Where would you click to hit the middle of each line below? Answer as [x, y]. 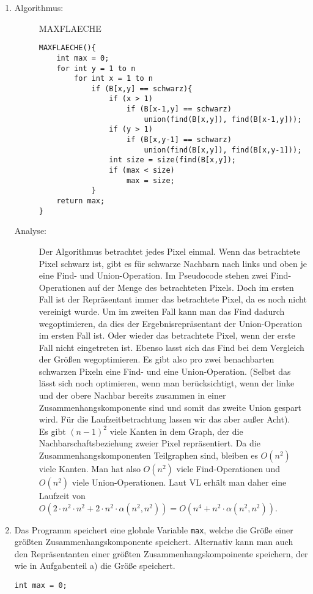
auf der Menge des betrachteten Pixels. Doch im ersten [191, 287]
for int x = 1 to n [113, 79]
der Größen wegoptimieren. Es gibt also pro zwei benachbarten [156, 359]
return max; [81, 201]
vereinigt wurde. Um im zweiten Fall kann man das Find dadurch [162, 311]
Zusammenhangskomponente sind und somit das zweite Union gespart [170, 407]
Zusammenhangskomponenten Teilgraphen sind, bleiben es [148, 455]
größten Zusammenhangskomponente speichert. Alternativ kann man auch [154, 542]
